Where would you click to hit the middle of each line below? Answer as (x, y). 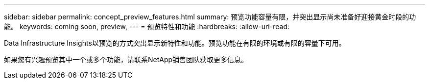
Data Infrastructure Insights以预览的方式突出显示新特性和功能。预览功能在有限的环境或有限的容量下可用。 (175, 43)
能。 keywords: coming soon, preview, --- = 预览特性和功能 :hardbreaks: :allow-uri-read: (147, 26)
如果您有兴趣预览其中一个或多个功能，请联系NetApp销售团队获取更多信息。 (126, 59)
